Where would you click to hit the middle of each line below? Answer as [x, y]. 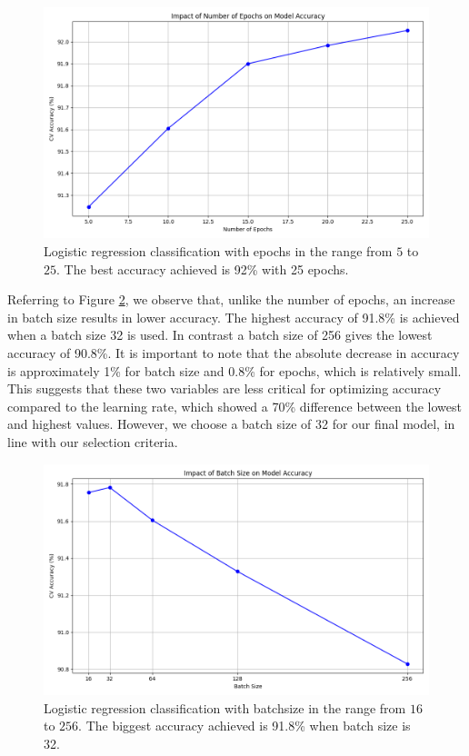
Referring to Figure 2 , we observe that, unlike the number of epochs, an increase [231, 299]
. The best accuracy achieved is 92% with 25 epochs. [203, 269]
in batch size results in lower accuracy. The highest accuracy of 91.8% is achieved [234, 317]
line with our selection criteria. [93, 441]
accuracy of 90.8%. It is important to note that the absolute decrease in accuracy [234, 352]
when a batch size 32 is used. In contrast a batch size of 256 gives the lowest [220, 335]
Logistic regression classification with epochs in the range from [218, 250]
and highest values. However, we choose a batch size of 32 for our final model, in [231, 424]
